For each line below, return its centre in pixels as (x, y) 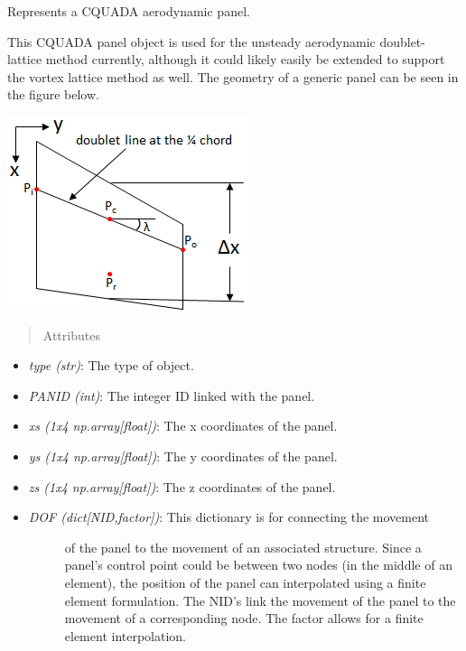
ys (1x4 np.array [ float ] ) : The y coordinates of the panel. (183, 456)
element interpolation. (126, 635)
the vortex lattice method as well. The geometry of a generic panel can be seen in (233, 76)
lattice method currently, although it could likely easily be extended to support (226, 59)
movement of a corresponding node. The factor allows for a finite (244, 618)
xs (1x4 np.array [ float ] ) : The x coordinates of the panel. (183, 426)
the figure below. (53, 94)
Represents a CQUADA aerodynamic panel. (129, 11)
